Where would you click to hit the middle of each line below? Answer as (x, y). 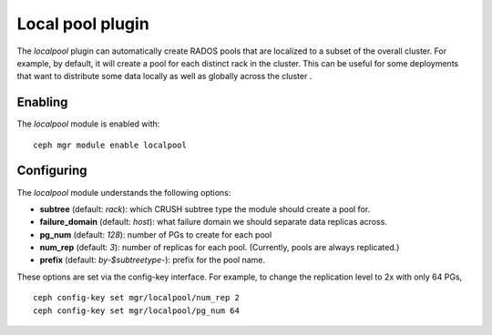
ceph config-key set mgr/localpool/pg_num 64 (137, 310)
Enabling (42, 102)
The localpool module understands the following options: (124, 192)
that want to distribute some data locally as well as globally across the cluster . (164, 76)
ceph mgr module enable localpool (110, 145)
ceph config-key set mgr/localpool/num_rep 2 (137, 298)
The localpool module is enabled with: (88, 124)
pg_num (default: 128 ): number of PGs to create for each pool (156, 234)
